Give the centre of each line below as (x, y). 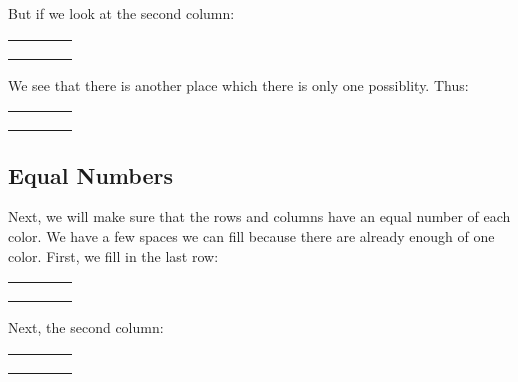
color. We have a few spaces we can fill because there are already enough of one (251, 235)
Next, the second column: (86, 327)
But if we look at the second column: (121, 13)
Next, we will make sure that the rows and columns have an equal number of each (259, 216)
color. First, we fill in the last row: (113, 255)
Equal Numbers (90, 174)
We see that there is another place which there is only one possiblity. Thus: (238, 84)
